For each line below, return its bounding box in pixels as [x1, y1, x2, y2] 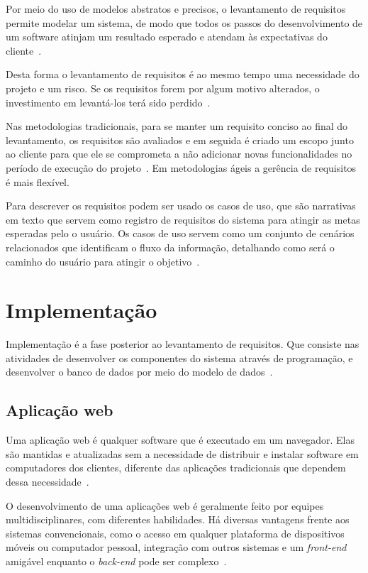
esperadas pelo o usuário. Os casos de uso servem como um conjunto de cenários [6, 226, 355, 241]
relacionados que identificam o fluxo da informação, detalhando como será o [6, 239, 335, 254]
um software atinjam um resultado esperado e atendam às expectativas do [6, 29, 328, 44]
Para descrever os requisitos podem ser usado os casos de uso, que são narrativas [6, 198, 356, 213]
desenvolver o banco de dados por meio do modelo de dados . [6, 364, 273, 379]
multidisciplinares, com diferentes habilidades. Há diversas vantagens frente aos [6, 512, 350, 527]
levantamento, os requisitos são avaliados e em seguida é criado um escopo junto [6, 132, 354, 147]
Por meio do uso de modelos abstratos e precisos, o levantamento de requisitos [6, 1, 346, 16]
